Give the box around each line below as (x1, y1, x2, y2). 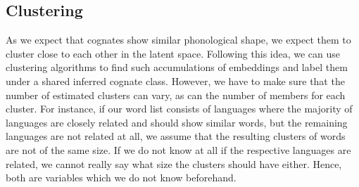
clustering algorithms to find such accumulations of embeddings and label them (6, 60, 348, 75)
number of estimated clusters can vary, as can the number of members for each (6, 87, 346, 102)
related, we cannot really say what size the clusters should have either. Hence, (6, 156, 342, 171)
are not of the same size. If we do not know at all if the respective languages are (6, 142, 351, 157)
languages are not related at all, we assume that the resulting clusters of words (6, 129, 346, 143)
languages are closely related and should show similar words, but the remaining (6, 115, 348, 129)
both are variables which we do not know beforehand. (6, 170, 237, 185)
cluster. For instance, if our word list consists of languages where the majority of (6, 101, 353, 116)
